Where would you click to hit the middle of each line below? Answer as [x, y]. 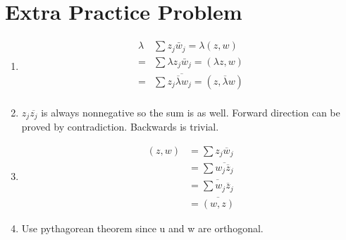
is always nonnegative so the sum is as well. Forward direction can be [191, 112]
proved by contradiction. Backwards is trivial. [120, 127]
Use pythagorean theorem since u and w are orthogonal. [142, 228]
